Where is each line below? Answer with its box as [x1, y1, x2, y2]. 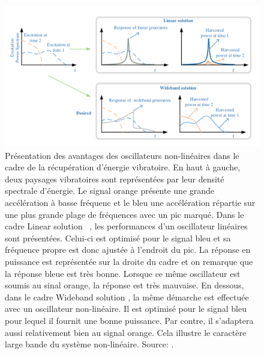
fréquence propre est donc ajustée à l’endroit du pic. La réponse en [5, 243, 251, 256]
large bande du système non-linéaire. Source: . [5, 338, 174, 350]
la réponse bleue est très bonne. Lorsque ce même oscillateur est [5, 267, 241, 279]
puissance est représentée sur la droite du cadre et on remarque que [5, 255, 253, 267]
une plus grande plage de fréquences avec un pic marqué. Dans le [5, 208, 244, 220]
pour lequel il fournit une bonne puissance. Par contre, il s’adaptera [5, 314, 254, 326]
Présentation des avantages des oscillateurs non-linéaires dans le [5, 149, 239, 161]
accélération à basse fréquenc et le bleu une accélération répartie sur [5, 196, 256, 208]
